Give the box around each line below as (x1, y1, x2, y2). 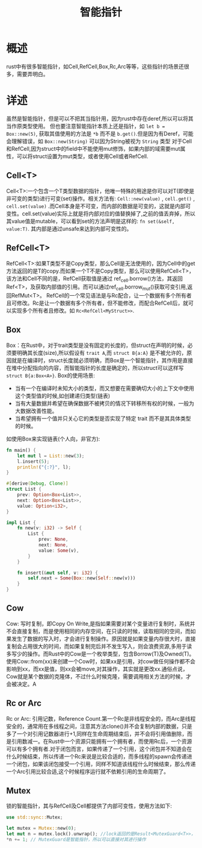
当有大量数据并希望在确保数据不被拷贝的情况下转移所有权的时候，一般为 (14, 400, 194, 407)
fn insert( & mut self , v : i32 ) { (17, 570, 98, 576)
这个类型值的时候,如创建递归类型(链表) (14, 392, 111, 399)
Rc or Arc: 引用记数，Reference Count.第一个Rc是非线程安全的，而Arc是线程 (6, 715, 196, 722)
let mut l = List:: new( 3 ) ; (17, 453, 85, 459)
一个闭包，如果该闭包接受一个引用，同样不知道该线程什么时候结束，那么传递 (6, 760, 196, 767)
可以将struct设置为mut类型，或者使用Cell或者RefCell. (16, 152, 148, 160)
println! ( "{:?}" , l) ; (17, 464, 71, 470)
